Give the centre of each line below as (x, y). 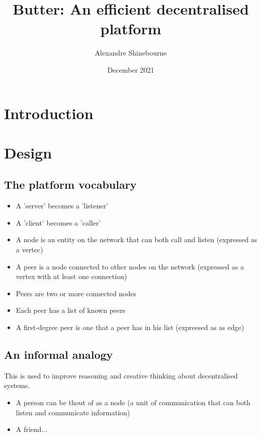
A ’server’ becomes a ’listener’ (62, 206)
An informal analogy (59, 354)
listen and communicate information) (73, 412)
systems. (17, 385)
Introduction (49, 113)
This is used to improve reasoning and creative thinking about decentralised (121, 375)
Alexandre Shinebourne (131, 53)
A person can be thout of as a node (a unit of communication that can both (133, 402)
